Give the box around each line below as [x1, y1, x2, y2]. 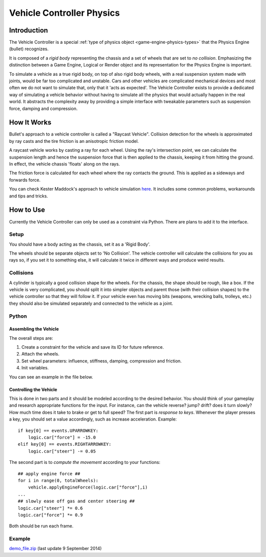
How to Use [9, 206, 45, 214]
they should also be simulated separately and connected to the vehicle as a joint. [9, 300, 173, 306]
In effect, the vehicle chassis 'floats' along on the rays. [9, 161, 120, 167]
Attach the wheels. [21, 351, 60, 357]
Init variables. [21, 365, 49, 371]
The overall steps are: [9, 335, 54, 341]
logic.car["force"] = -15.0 [28, 435, 96, 440]
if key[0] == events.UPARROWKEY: [18, 427, 99, 433]
